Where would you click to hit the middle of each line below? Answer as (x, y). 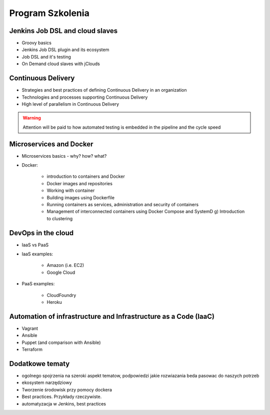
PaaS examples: (38, 284)
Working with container (71, 191)
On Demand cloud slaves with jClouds (61, 64)
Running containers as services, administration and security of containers (123, 204)
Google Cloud (61, 272)
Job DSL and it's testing (46, 57)
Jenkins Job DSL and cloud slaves (63, 31)
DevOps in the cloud (41, 233)
